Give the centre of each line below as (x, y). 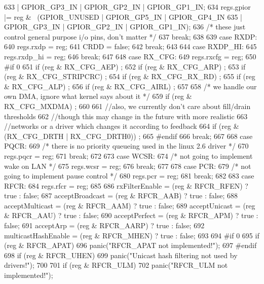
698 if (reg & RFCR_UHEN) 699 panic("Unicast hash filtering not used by (121, 255)
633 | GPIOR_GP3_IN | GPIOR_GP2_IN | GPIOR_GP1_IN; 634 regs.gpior (127, 7)
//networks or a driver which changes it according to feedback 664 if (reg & (122, 126)
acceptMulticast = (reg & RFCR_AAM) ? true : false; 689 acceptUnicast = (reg (130, 205)
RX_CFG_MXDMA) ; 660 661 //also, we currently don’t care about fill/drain (127, 106)
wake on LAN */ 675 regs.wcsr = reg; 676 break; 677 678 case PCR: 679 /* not (128, 166)
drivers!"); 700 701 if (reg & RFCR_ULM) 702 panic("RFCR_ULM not (116, 265)
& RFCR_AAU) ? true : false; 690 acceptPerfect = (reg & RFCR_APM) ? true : (131, 215)
